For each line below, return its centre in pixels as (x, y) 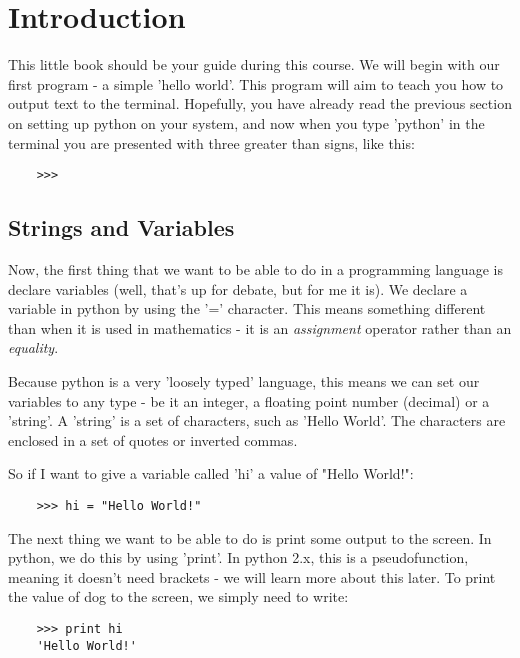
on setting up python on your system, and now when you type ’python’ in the (246, 122)
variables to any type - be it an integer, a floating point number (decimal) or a (249, 400)
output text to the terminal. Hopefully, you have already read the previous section (260, 103)
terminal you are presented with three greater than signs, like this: (211, 142)
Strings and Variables (121, 227)
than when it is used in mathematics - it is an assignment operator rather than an (260, 327)
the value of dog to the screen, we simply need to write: (178, 596)
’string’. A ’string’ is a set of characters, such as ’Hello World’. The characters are (257, 420)
